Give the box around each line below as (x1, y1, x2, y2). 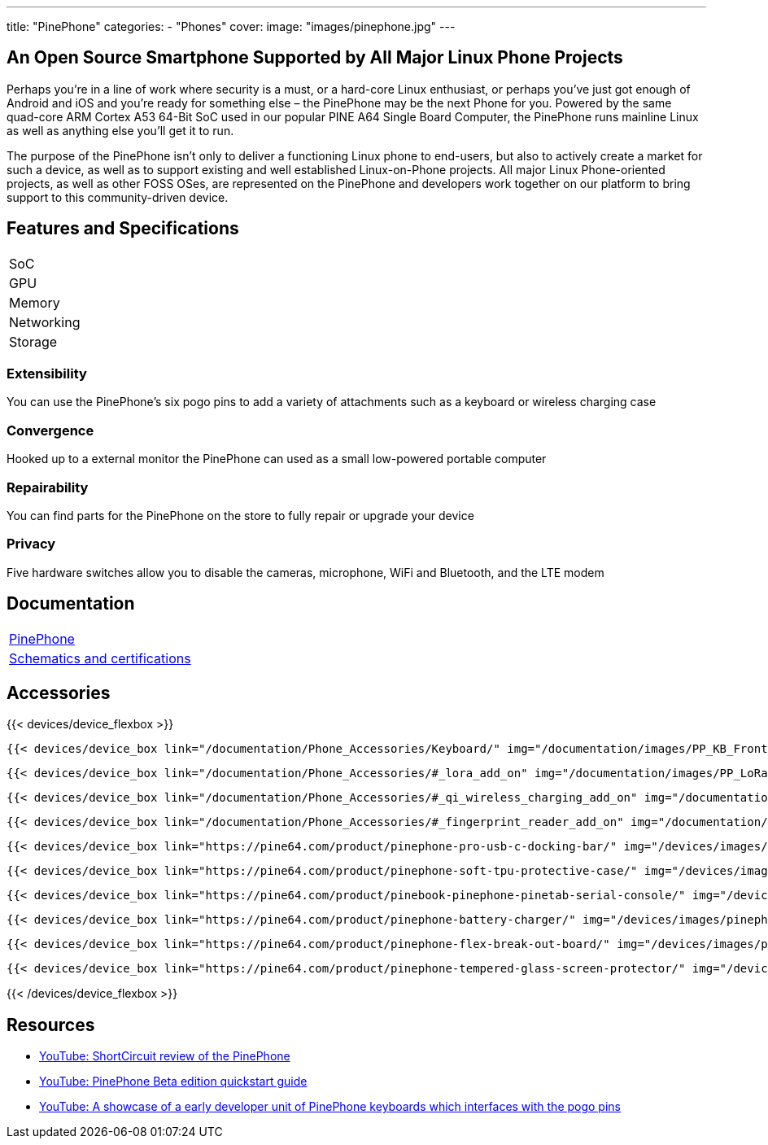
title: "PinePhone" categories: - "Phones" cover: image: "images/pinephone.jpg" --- (7, 20, 456, 33)
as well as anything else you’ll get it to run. (7, 123, 234, 138)
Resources (7, 1014, 95, 1035)
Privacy (7, 535, 56, 553)
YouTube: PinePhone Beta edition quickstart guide (39, 1074, 308, 1089)
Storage (9, 333, 58, 350)
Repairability (7, 479, 89, 496)
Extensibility (7, 365, 87, 382)
